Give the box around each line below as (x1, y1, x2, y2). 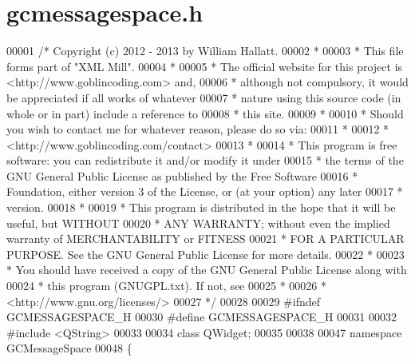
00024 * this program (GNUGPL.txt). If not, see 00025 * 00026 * (6, 277, 326, 294)
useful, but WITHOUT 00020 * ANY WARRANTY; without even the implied (6, 214, 390, 231)
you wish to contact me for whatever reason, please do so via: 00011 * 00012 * (6, 121, 389, 137)
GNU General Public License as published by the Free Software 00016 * (6, 167, 358, 184)
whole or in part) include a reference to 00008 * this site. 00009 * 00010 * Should (6, 105, 404, 121)
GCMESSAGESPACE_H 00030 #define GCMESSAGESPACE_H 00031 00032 (6, 308, 397, 325)
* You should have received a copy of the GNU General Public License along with (6, 261, 407, 278)
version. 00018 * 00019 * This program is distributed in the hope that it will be (6, 199, 396, 216)
